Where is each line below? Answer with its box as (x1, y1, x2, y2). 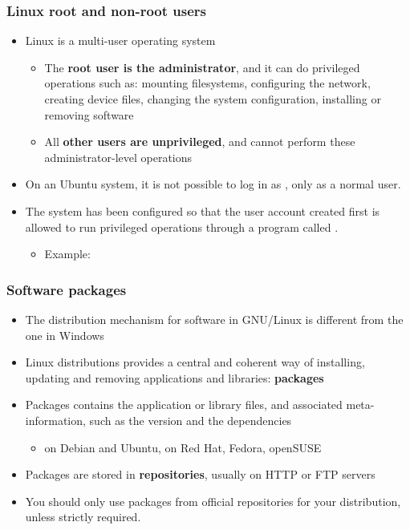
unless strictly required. (25, 508, 141, 525)
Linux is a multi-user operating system (25, 32, 216, 49)
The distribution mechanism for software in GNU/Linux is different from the (25, 310, 404, 327)
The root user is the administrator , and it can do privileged (44, 59, 360, 75)
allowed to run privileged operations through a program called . (25, 218, 339, 235)
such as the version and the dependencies (89, 411, 292, 428)
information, (25, 411, 86, 428)
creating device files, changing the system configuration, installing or (44, 91, 381, 107)
